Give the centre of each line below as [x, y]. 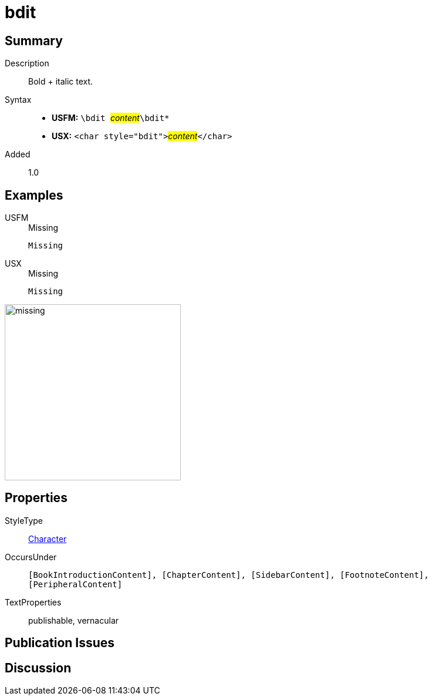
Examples [34, 195]
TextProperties [33, 602]
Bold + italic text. [61, 82]
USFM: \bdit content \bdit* [111, 118]
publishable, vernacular [74, 620]
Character [48, 539]
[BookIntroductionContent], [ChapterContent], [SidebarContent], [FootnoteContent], [229, 575]
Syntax [18, 100]
